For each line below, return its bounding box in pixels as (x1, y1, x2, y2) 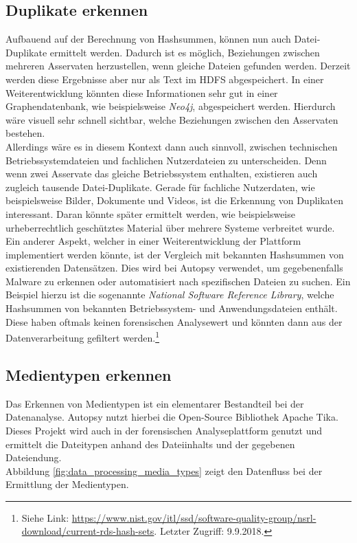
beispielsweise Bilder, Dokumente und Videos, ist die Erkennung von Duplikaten (5, 193, 344, 208)
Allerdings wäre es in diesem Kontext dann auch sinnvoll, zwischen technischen (5, 139, 338, 153)
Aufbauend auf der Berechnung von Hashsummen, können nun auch (5, 32, 291, 46)
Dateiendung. (5, 450, 62, 465)
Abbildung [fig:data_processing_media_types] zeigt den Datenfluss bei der (5, 463, 323, 478)
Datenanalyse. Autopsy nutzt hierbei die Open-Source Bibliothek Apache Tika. (5, 410, 338, 424)
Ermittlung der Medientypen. (5, 477, 129, 491)
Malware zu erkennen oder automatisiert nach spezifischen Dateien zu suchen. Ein (5, 274, 351, 288)
